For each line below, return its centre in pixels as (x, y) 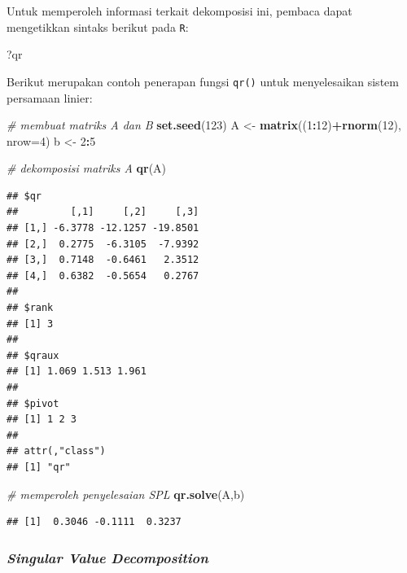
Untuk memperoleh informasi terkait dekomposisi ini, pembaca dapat (179, 11)
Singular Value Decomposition (107, 557)
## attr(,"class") (56, 451)
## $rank (30, 308)
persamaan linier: (50, 97)
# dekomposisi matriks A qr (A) (87, 168)
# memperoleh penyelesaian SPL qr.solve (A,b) (126, 494)
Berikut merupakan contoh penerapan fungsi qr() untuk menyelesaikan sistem (203, 81)
